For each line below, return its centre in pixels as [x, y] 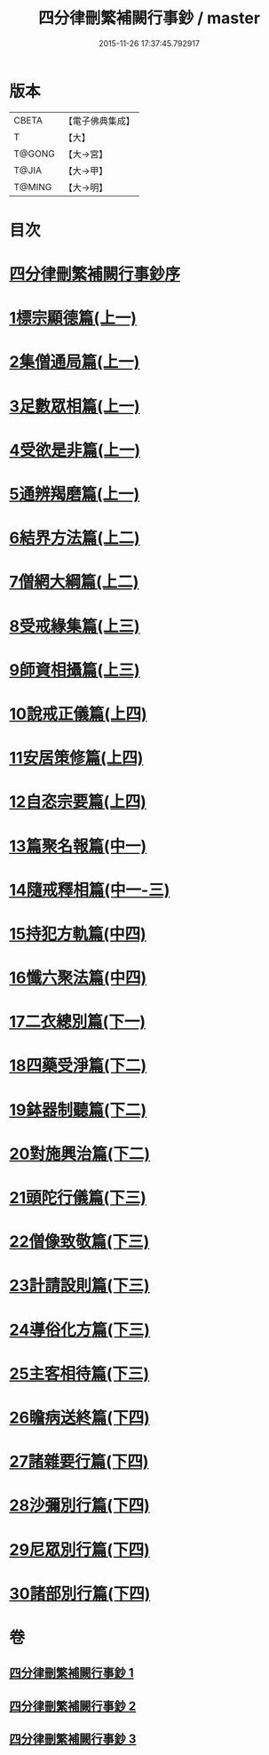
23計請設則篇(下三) [79, 1286]
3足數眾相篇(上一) [75, 406]
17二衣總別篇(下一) [78, 1022]
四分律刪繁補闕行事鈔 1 [72, 1673]
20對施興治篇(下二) [80, 1154]
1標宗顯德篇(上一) [73, 319]
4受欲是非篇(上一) [75, 450]
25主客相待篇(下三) [79, 1373]
